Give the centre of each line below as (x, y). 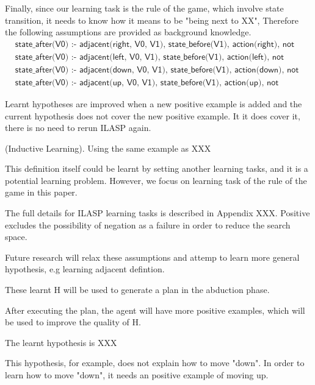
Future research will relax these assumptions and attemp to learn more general (152, 257)
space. (16, 237)
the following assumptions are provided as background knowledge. (128, 32)
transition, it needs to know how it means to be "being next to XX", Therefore (152, 20)
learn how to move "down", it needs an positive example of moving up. (137, 375)
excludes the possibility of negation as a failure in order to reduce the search (148, 224)
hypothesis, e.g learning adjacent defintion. (85, 269)
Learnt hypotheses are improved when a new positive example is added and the (154, 103)
